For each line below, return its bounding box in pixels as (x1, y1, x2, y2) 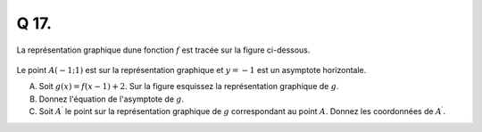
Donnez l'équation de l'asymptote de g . (38, 94, 185, 104)
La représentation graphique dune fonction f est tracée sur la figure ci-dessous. (16, 45, 311, 55)
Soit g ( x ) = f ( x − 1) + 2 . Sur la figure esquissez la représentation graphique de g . (38, 81, 339, 92)
